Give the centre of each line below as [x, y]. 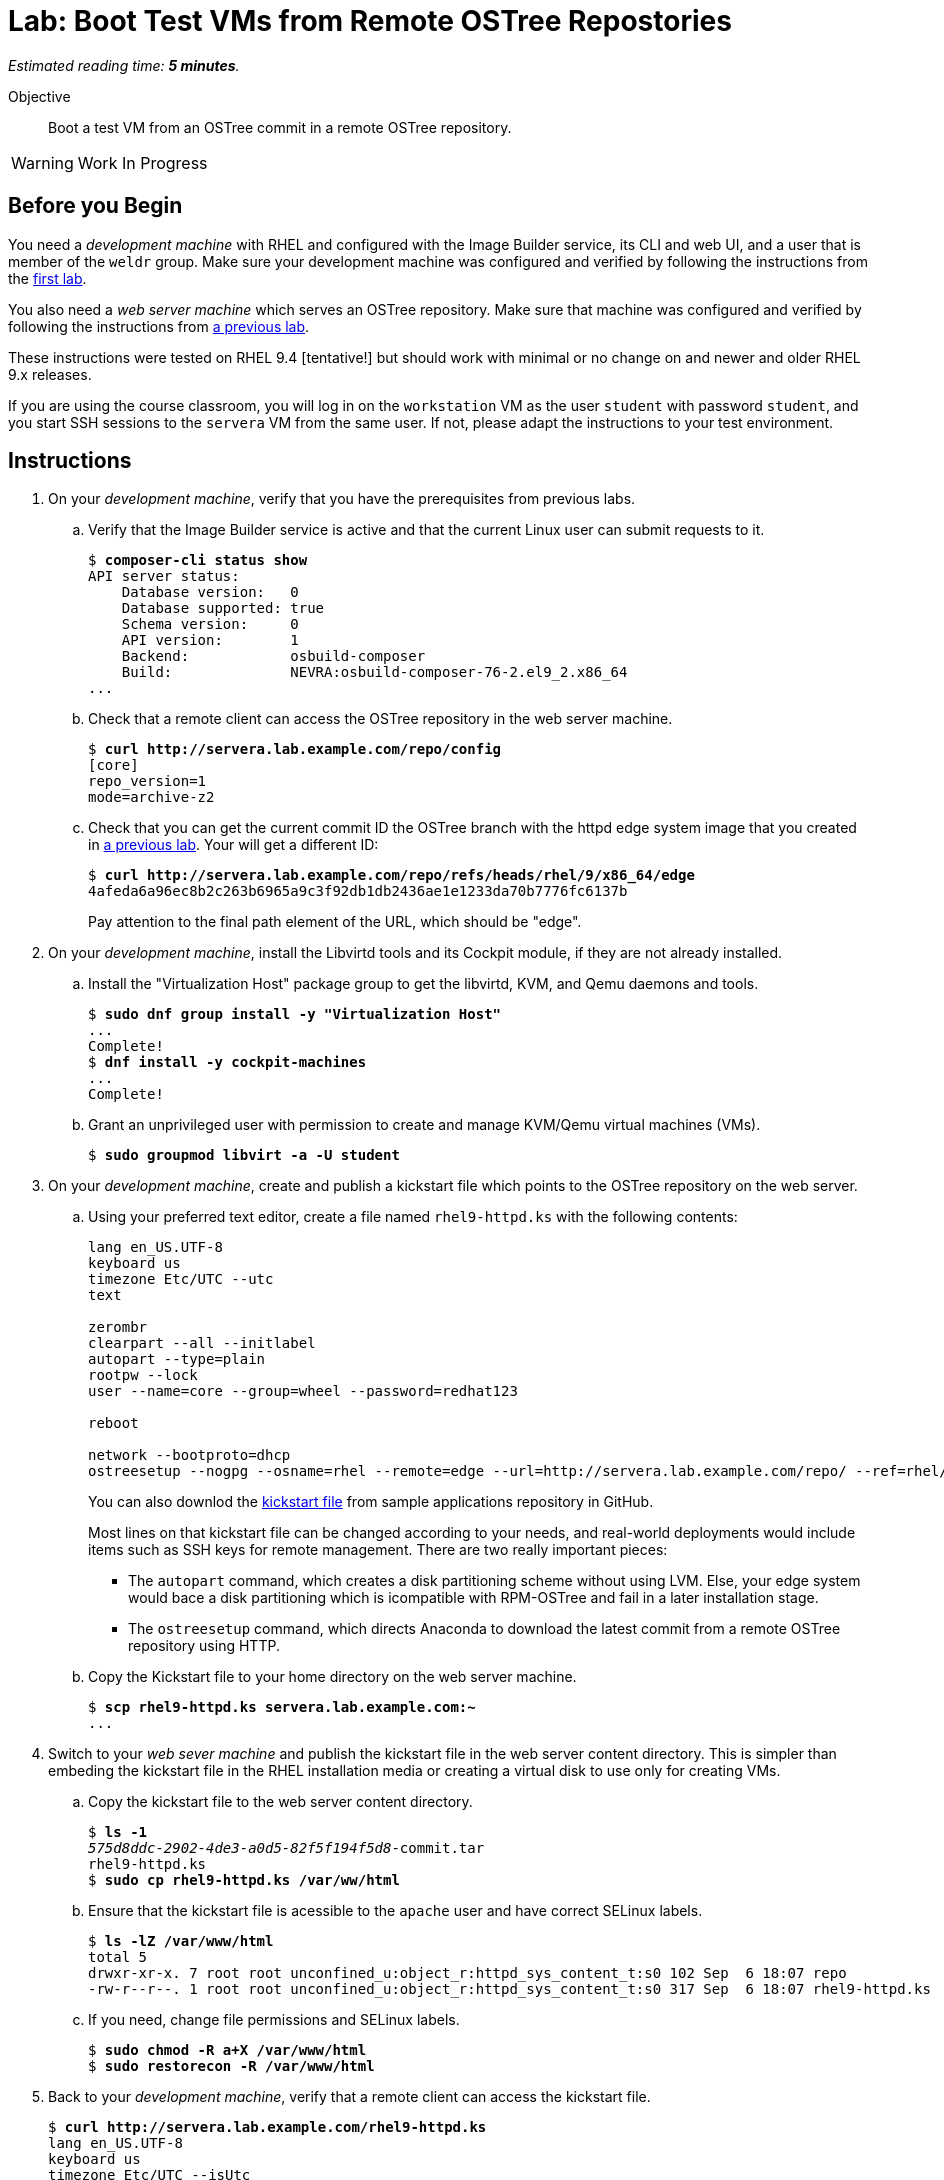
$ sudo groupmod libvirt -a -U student [244, 1155]
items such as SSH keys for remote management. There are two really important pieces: [378, 1550]
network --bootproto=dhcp [189, 1455]
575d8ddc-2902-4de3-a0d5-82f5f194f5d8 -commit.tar [286, 1848]
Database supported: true [223, 608]
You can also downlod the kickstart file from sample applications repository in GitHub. [371, 1502]
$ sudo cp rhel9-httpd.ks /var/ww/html [244, 1880]
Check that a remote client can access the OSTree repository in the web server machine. [380, 719]
